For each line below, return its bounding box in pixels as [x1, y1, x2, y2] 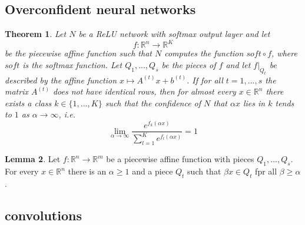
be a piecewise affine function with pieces [106, 153, 254, 165]
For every [5, 165, 39, 177]
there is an [68, 165, 107, 177]
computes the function [164, 47, 244, 59]
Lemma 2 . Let [5, 153, 61, 165]
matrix [5, 85, 28, 98]
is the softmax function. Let [22, 58, 122, 70]
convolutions [5, 206, 82, 224]
